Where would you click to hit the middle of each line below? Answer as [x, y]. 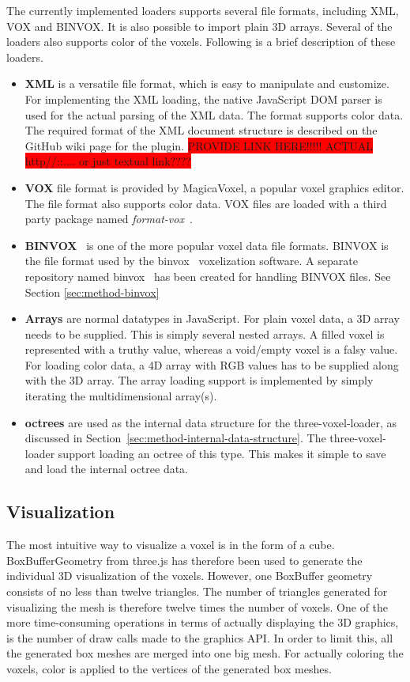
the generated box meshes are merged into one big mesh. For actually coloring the [205, 653]
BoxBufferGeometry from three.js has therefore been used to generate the [184, 560]
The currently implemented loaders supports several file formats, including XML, [203, 10]
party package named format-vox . [109, 219]
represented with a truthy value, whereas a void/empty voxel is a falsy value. [211, 349]
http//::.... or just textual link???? [108, 161]
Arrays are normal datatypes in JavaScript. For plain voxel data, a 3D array [212, 318]
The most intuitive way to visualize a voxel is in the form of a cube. [171, 545]
